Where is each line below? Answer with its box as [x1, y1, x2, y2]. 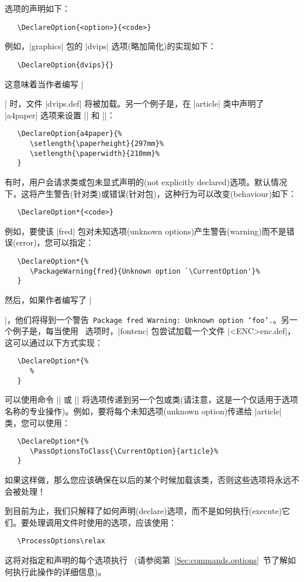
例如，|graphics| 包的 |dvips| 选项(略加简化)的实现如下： [5, 40, 216, 52]
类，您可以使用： [5, 416, 70, 428]
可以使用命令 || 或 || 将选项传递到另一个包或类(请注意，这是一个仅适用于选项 [5, 393, 298, 406]
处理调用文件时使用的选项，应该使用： [29, 516, 177, 528]
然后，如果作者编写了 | [5, 293, 92, 305]
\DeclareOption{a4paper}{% [17, 130, 122, 138]
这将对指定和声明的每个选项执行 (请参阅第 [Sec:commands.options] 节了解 [5, 554, 288, 566]
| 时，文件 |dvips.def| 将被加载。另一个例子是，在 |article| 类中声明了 [5, 97, 264, 110]
